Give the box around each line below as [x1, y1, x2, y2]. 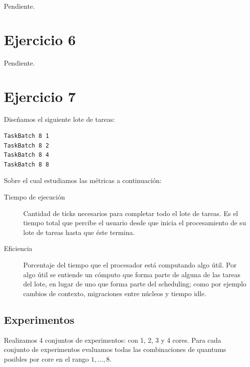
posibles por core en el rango [4, 353, 89, 364]
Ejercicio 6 [4, 29, 76, 49]
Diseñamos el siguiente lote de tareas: [4, 114, 115, 124]
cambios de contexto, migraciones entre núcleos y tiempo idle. [23, 288, 206, 298]
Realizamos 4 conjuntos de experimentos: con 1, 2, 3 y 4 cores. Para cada [4, 334, 221, 345]
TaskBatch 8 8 [4, 161, 49, 168]
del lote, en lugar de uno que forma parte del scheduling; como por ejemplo [23, 279, 247, 289]
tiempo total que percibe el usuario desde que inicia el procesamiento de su [23, 217, 246, 228]
